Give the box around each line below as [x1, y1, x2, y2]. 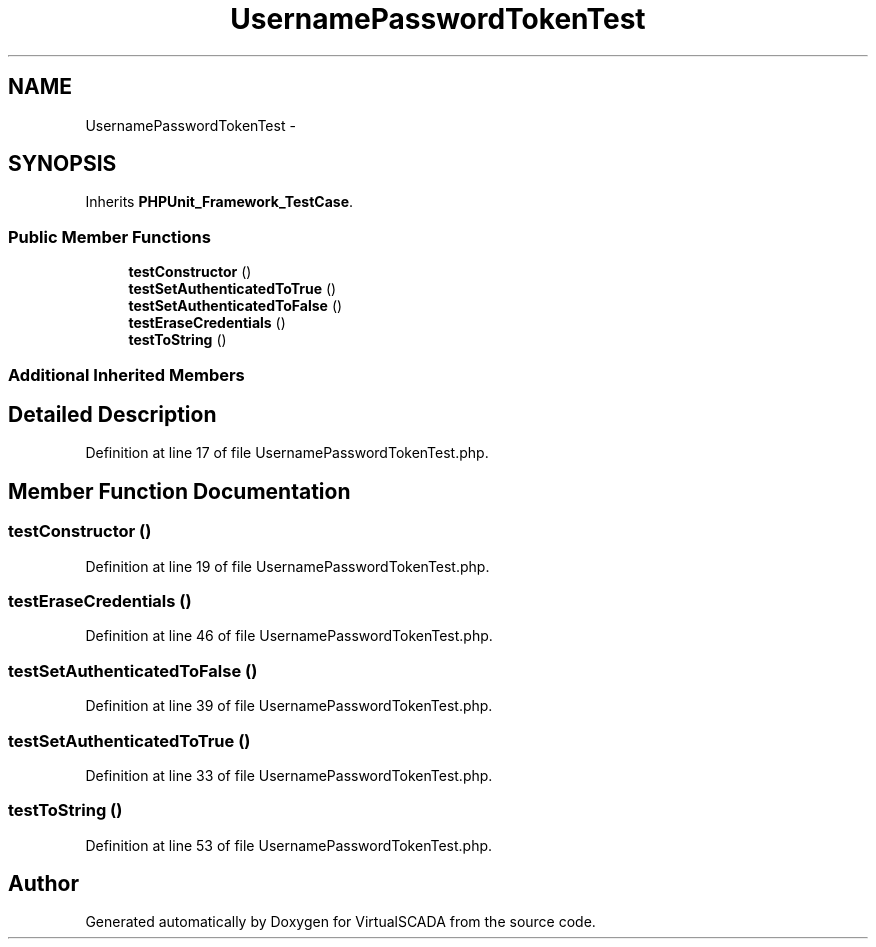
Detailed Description [8, 401, 217, 427]
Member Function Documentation [8, 478, 351, 504]
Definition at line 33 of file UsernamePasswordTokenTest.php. [85, 766, 493, 784]
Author [8, 871, 79, 897]
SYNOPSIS [8, 151, 117, 177]
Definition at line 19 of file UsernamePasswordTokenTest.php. [85, 557, 490, 575]
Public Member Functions [8, 226, 211, 247]
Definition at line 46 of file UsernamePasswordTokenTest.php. [85, 627, 493, 645]
